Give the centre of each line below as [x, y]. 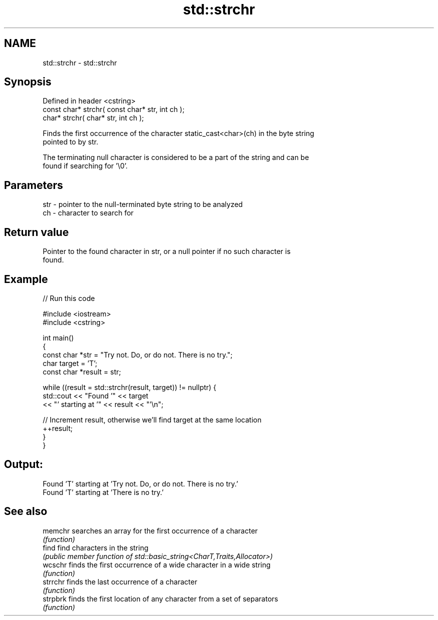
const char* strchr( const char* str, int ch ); [113, 109]
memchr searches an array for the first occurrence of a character [150, 530]
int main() [58, 337]
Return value [36, 232]
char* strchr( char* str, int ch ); [93, 118]
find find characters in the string [95, 547]
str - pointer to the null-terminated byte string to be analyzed [143, 204]
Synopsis [28, 82]
